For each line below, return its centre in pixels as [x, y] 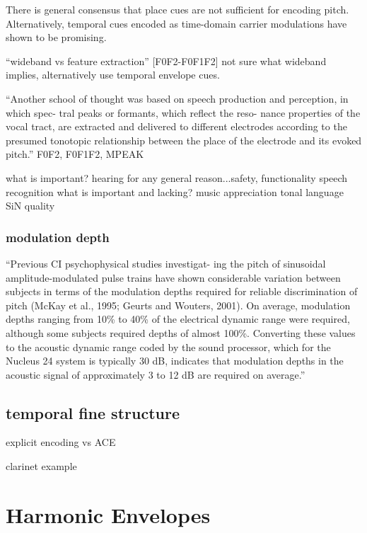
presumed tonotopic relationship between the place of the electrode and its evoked [184, 140]
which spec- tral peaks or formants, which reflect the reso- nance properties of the [183, 112]
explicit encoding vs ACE [61, 442]
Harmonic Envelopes [108, 514]
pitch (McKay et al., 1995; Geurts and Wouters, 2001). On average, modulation [178, 305]
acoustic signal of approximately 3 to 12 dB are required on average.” [156, 374]
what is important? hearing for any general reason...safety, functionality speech [177, 177]
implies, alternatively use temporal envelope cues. [113, 75]
